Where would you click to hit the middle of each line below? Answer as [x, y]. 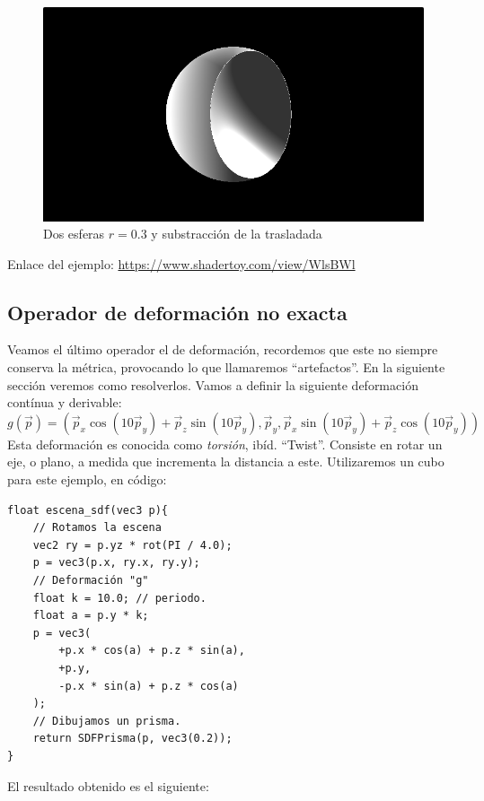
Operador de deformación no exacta [177, 312]
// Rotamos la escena [97, 528]
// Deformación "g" [91, 581]
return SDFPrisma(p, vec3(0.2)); [132, 739]
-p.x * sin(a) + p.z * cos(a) [149, 686]
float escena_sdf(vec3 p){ [88, 510]
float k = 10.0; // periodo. [119, 598]
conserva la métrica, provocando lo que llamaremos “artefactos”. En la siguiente [226, 367]
